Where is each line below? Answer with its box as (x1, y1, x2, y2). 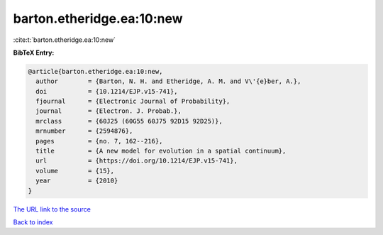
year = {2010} (35, 177, 118, 185)
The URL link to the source (13, 204, 91, 213)
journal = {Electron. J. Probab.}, (35, 107, 182, 115)
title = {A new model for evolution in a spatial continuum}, (35, 147, 287, 155)
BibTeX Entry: (13, 48, 55, 57)
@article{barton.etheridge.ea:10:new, (28, 67, 163, 75)
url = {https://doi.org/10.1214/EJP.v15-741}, (35, 157, 238, 165)
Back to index (13, 217, 53, 226)
